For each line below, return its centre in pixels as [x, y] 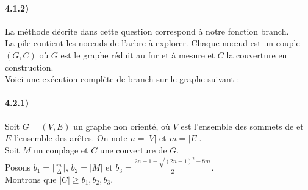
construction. [29, 67]
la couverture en [257, 55]
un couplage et [61, 150]
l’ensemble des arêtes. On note [71, 138]
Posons [18, 167]
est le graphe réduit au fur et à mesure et [138, 55]
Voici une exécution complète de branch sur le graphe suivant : [122, 79]
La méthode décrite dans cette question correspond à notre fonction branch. [147, 31]
